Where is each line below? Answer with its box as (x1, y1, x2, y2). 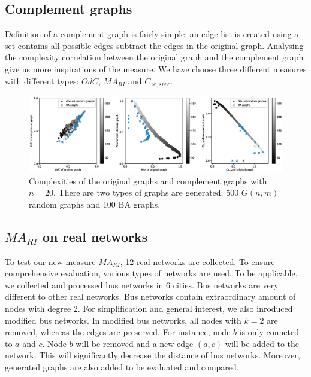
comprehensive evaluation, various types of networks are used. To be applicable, (5, 267, 298, 279)
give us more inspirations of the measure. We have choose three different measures (5, 62, 307, 75)
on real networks (42, 227, 148, 245)
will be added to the (225, 337, 300, 349)
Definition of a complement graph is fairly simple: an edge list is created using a (5, 28, 299, 40)
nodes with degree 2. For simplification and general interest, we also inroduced (5, 302, 293, 314)
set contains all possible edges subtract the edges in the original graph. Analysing (5, 39, 304, 51)
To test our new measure (5, 255, 96, 267)
